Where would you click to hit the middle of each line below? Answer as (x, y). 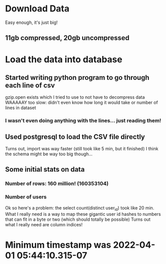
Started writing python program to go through (77, 77)
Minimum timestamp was (58, 245)
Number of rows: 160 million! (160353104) (57, 184)
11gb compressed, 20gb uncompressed (67, 38)
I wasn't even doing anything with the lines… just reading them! (83, 121)
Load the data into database (64, 59)
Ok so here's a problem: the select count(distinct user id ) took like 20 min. (80, 208)
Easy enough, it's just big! (31, 22)
